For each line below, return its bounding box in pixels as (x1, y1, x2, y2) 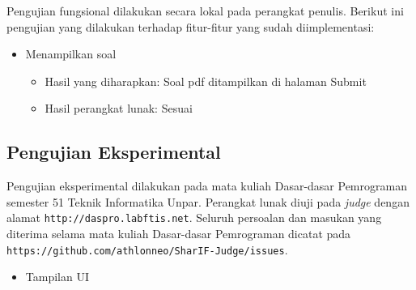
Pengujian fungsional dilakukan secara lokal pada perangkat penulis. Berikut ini (6, 2, 404, 19)
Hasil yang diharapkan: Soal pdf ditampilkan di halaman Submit (45, 72, 367, 89)
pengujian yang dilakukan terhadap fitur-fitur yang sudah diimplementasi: (6, 18, 375, 35)
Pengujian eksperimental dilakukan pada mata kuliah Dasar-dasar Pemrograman (6, 177, 407, 194)
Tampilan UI (25, 268, 89, 285)
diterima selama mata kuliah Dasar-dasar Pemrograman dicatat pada (6, 225, 351, 242)
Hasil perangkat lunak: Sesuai (45, 100, 193, 117)
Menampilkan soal (25, 45, 117, 62)
